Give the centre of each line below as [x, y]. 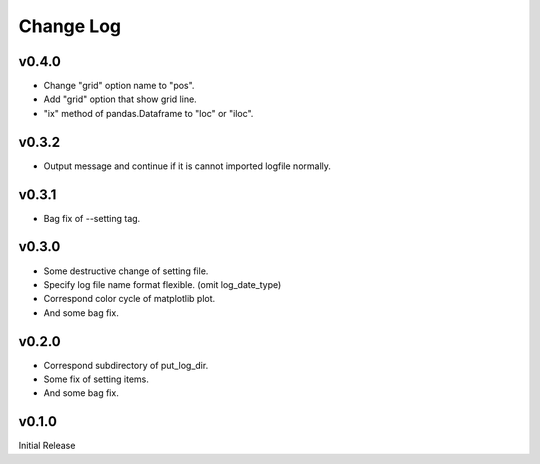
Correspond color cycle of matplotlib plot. [129, 299]
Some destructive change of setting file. [126, 271]
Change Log [70, 26]
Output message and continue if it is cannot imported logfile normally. [187, 166]
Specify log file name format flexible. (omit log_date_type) [162, 284]
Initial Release [47, 446]
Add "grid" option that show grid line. [120, 99]
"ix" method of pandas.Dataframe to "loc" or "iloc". [148, 113]
